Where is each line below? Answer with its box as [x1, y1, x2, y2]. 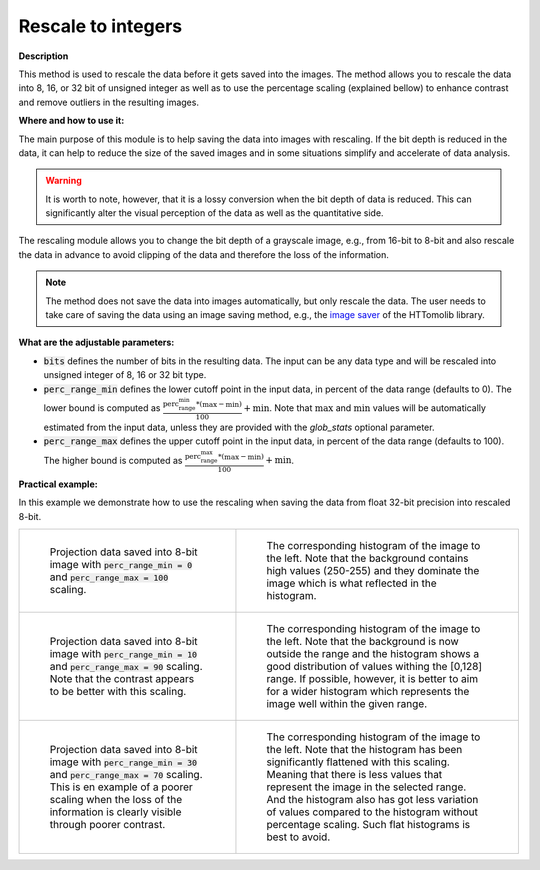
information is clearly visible [49, 805, 182, 819]
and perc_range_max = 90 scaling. [49, 660, 204, 674]
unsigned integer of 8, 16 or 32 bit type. [43, 369, 207, 381]
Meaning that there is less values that [266, 768, 443, 782]
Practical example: [18, 478, 99, 490]
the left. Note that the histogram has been [266, 743, 463, 757]
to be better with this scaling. [49, 685, 187, 699]
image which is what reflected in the [266, 576, 437, 590]
